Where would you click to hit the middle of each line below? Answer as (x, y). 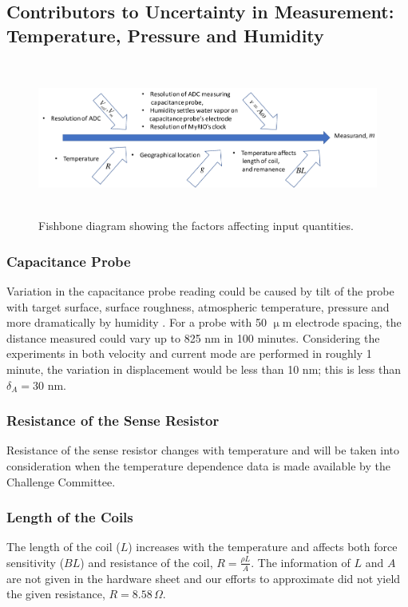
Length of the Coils (70, 517)
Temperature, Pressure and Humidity (165, 35)
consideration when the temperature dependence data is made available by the (198, 465)
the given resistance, (56, 594)
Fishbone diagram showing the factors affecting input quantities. (196, 226)
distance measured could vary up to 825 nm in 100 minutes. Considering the (193, 337)
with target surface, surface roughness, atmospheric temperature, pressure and (198, 306)
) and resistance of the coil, (147, 562)
